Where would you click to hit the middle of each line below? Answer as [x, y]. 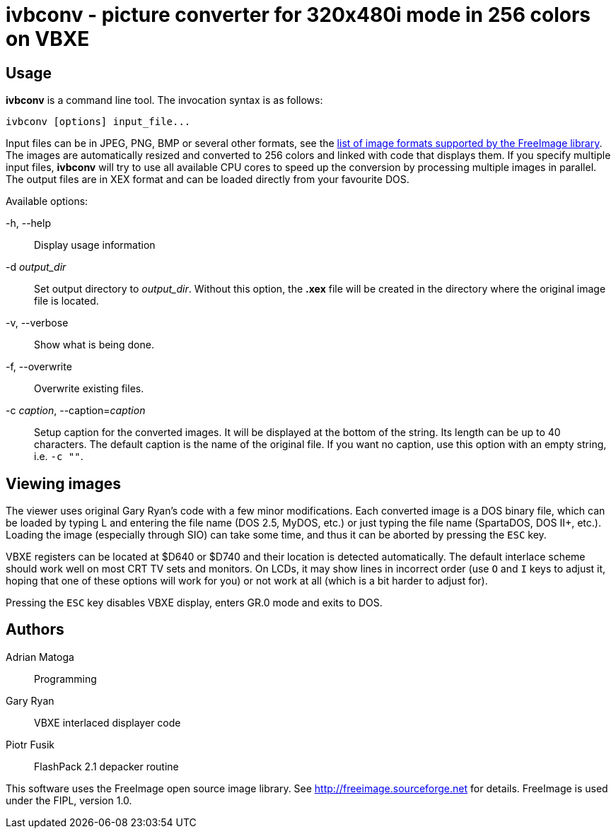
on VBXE [48, 39]
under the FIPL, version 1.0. [69, 800]
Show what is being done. [94, 345]
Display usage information [95, 245]
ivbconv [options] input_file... [98, 122]
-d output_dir [36, 267]
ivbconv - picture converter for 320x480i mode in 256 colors [298, 15]
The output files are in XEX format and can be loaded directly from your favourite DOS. [208, 180]
